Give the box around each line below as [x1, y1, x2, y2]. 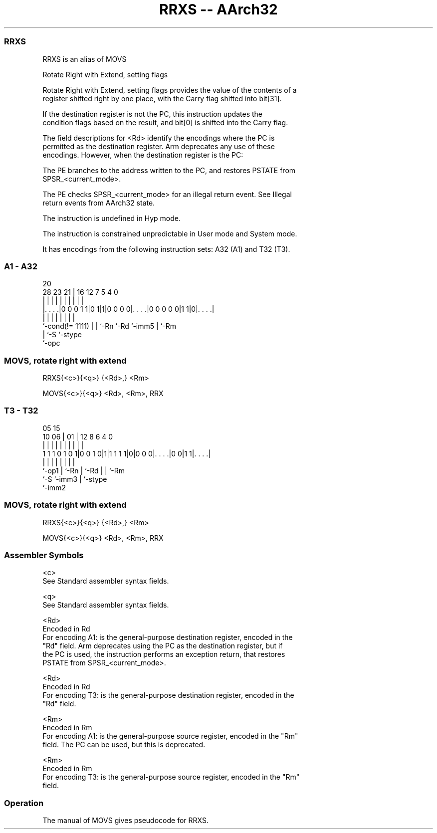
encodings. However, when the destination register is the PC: [42, 150, 243, 159]
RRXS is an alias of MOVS [42, 54, 127, 63]
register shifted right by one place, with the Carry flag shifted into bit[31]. [42, 94, 282, 103]
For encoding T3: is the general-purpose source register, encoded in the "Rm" [42, 773, 300, 782]
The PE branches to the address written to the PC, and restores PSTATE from [42, 166, 296, 175]
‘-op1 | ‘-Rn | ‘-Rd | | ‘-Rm [42, 466, 125, 475]
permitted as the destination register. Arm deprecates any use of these [42, 142, 275, 151]
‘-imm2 [42, 483, 66, 492]
